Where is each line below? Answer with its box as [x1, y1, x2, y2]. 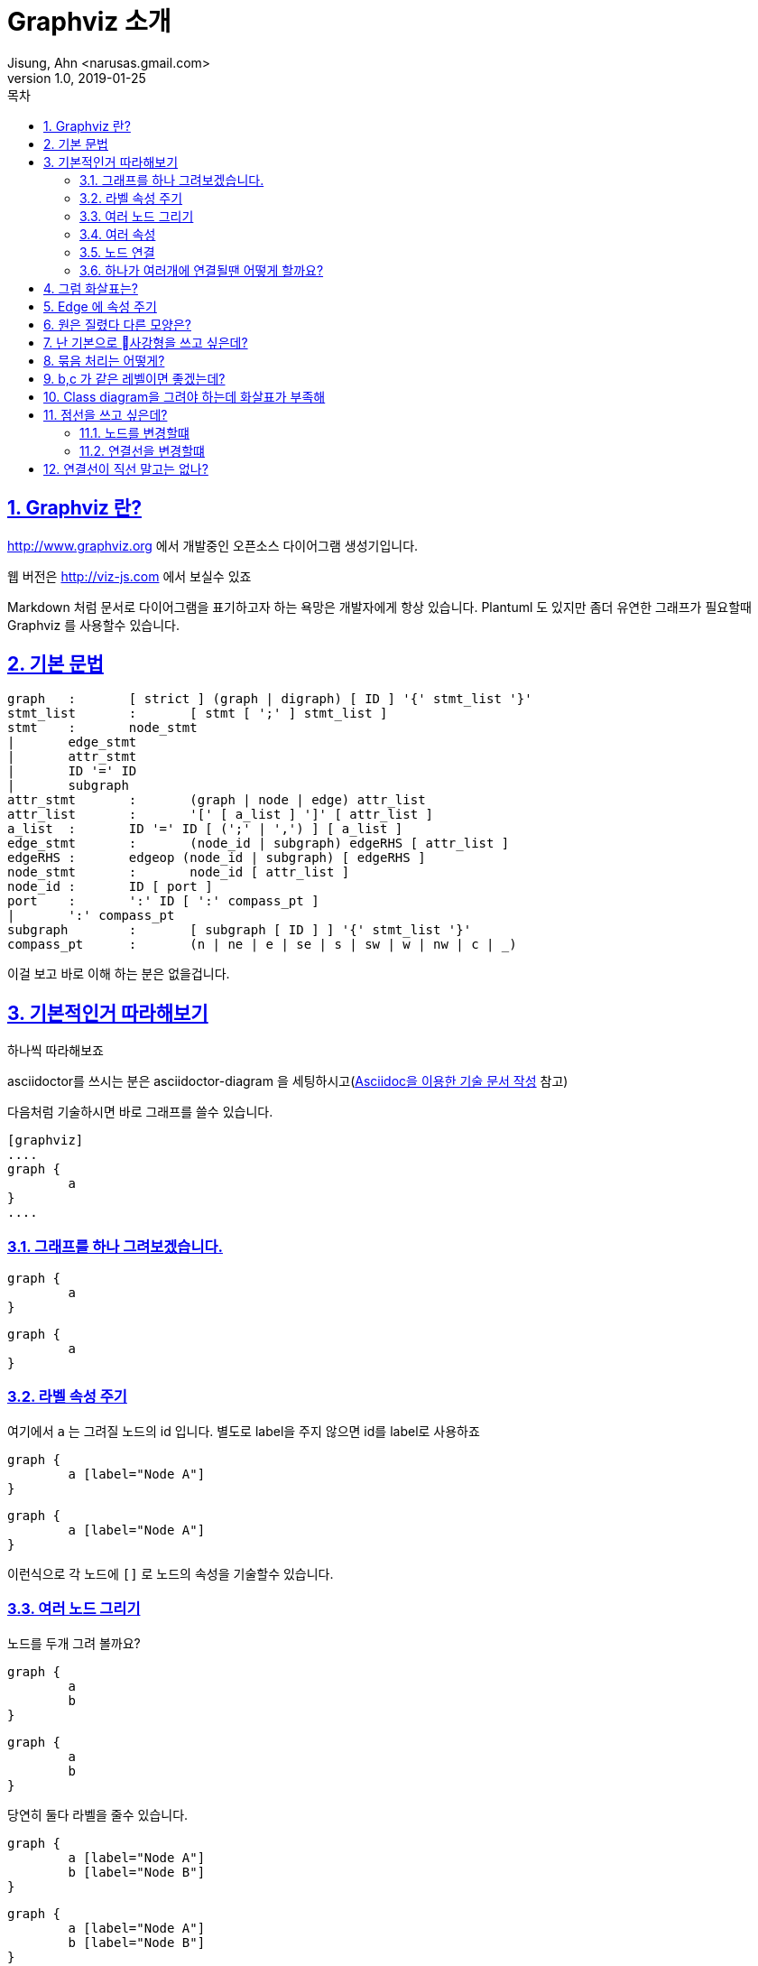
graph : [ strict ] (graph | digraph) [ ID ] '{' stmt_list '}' [7, 691, 532, 707]
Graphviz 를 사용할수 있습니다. [7, 617, 180, 633]
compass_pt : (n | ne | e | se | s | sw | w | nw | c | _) [7, 937, 517, 952]
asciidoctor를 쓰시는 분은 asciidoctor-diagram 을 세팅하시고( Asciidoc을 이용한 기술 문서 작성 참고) [7, 1073, 568, 1090]
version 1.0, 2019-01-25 [7, 70, 146, 86]
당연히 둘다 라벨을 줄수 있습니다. [7, 1806, 189, 1822]
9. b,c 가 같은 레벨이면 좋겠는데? [43, 370, 226, 386]
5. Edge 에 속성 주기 [43, 298, 157, 314]
